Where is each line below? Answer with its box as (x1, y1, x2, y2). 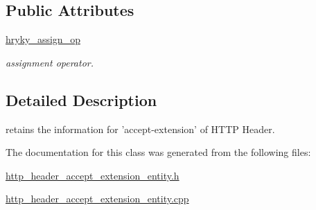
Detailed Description (6, 89, 157, 110)
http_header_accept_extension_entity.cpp (6, 191, 189, 206)
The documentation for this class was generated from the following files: (6, 145, 311, 159)
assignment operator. (6, 55, 94, 69)
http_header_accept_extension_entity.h (6, 168, 179, 182)
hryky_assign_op (6, 32, 80, 46)
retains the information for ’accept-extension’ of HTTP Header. (6, 121, 275, 136)
